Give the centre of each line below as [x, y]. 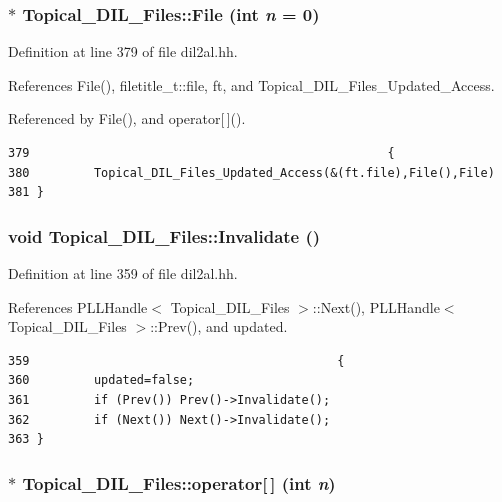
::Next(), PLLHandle [376, 306]
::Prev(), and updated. [219, 326]
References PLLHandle [78, 306]
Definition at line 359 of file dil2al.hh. [123, 273]
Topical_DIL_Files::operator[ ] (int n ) [179, 482]
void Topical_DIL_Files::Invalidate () [164, 235]
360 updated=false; [101, 380]
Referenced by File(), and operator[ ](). [127, 118]
